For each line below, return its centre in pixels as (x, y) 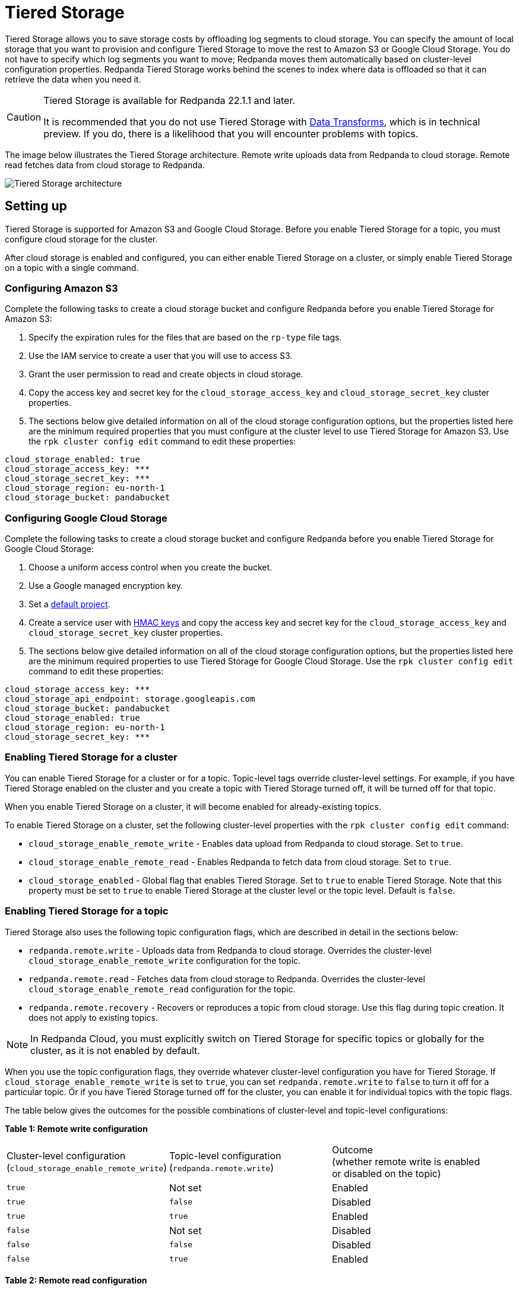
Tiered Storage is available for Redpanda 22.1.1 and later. (170, 100)
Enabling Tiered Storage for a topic (87, 911)
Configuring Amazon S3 (61, 288)
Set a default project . (69, 604)
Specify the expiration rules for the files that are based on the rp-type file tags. (185, 338)
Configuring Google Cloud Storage (86, 518)
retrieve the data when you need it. (73, 79)
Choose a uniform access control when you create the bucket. (151, 567)
